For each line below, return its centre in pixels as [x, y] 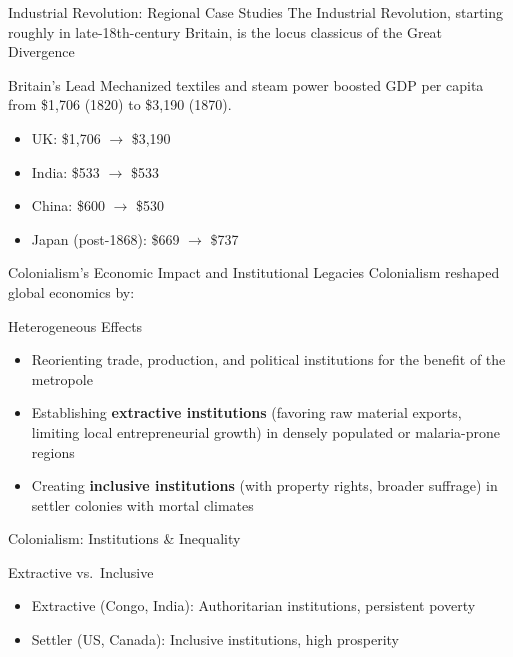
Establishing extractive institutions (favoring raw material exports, [246, 412]
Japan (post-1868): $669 [105, 238]
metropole [62, 378]
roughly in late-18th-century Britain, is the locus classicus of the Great [225, 31]
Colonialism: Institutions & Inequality [124, 538]
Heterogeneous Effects [75, 325]
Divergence [41, 51]
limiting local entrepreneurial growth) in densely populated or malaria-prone [266, 431]
